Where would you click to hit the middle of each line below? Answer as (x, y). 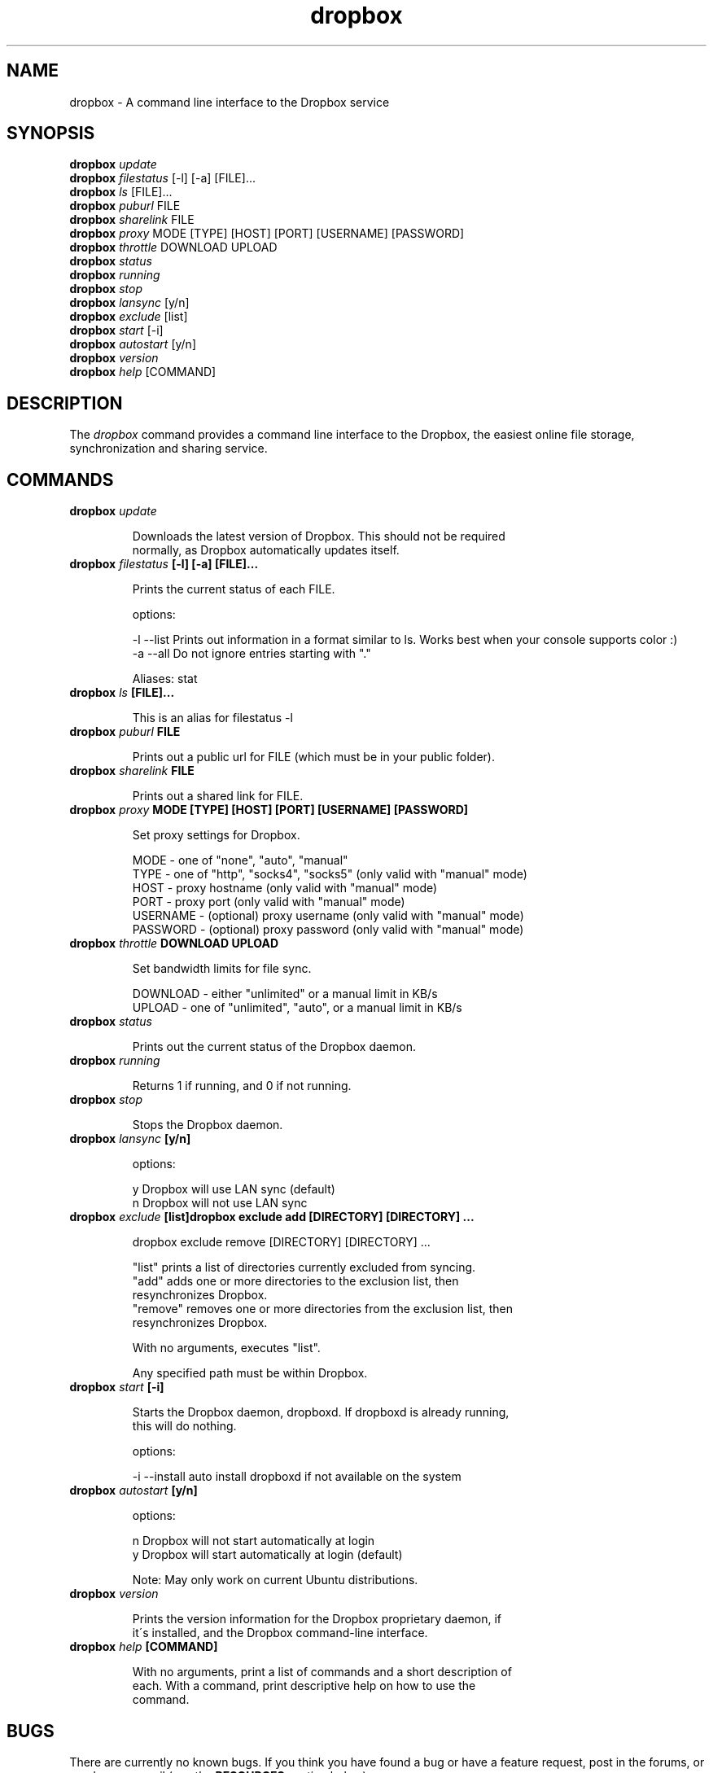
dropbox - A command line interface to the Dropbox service (230, 102)
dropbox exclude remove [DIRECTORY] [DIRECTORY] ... (281, 1242)
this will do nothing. (184, 1426)
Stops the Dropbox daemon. (208, 1125)
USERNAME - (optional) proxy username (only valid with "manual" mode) (328, 916)
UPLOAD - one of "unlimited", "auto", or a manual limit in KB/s (297, 1008)
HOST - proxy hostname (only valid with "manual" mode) (285, 888)
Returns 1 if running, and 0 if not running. (242, 1086)
